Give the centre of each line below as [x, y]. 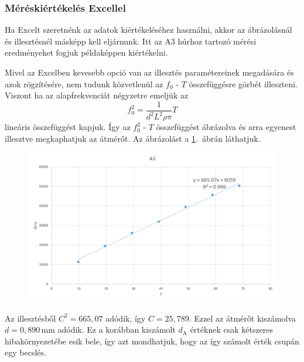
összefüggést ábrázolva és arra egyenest [226, 127]
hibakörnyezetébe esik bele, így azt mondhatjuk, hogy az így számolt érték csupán [152, 341]
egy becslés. [25, 352]
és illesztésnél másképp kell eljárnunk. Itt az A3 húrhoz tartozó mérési [131, 41]
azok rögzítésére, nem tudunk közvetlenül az [84, 83]
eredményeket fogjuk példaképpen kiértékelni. [86, 52]
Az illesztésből [30, 318]
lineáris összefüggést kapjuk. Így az [68, 127]
